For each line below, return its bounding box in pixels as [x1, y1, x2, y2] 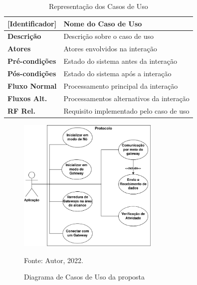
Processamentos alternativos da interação [63, 93, 190, 103]
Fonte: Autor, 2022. [24, 255, 83, 265]
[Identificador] [7, 18, 57, 28]
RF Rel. [7, 105, 35, 116]
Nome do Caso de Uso [63, 18, 142, 28]
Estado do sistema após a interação [63, 68, 172, 78]
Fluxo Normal [7, 80, 57, 91]
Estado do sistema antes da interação [63, 56, 178, 66]
